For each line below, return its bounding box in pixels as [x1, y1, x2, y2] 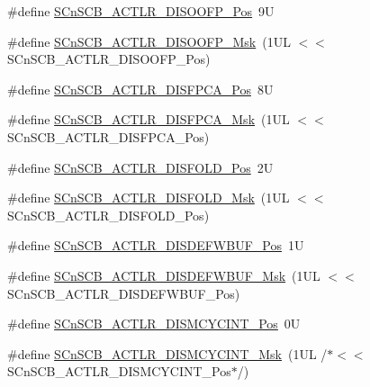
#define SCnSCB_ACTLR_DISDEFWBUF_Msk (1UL [7, 265, 320, 284]
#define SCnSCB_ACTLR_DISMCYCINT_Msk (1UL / [7, 344, 328, 363]
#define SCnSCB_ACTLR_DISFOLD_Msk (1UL [7, 188, 290, 207]
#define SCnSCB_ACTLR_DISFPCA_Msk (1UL [7, 110, 290, 129]
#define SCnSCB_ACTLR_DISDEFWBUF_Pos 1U [7, 236, 304, 255]
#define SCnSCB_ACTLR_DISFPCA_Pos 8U [7, 79, 274, 98]
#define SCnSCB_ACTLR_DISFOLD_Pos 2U [7, 157, 274, 176]
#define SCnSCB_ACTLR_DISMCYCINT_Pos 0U [7, 314, 301, 333]
